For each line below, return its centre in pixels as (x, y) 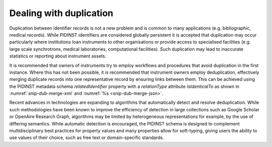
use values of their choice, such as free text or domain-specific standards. (87, 137)
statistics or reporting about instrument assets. (58, 56)
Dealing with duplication (61, 13)
